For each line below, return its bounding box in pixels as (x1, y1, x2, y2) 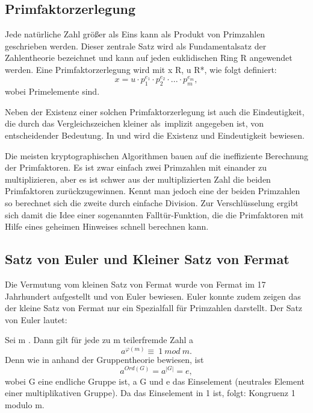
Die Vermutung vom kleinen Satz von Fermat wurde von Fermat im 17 (5, 277, 266, 290)
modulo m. (5, 398, 45, 411)
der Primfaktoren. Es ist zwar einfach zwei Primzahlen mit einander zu (5, 161, 267, 174)
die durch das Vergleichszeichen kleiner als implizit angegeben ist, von (5, 117, 264, 130)
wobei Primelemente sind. (5, 85, 100, 98)
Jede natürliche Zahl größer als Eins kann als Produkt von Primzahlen (5, 28, 265, 40)
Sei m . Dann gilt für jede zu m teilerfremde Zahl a (5, 333, 193, 346)
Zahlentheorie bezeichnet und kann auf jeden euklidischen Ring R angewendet (5, 51, 293, 64)
